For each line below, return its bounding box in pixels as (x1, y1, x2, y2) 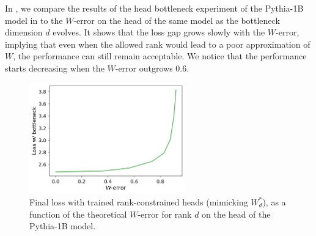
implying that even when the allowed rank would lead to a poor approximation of (5, 37, 310, 50)
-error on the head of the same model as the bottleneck (73, 13, 280, 26)
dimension (5, 26, 43, 39)
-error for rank (138, 207, 192, 220)
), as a (262, 195, 286, 208)
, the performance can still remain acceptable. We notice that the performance (13, 50, 307, 62)
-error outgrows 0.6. (115, 61, 189, 74)
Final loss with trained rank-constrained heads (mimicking (29, 195, 248, 208)
